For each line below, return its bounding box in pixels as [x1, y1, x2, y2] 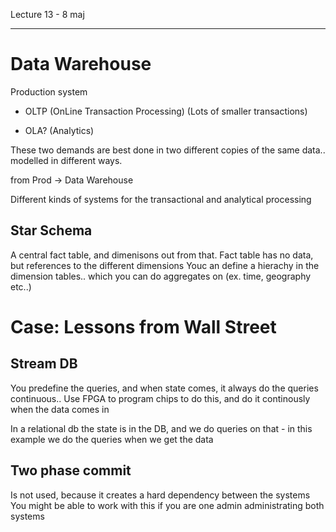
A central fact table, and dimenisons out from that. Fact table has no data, [10, 249, 314, 261]
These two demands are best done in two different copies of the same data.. [10, 144, 326, 156]
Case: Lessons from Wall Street [10, 315, 277, 338]
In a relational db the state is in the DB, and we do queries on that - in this [10, 422, 313, 434]
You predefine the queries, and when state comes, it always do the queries [10, 382, 319, 394]
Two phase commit [10, 462, 132, 479]
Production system [10, 85, 88, 98]
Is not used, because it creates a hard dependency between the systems [10, 489, 311, 501]
